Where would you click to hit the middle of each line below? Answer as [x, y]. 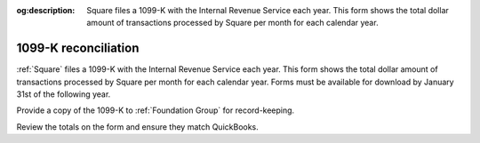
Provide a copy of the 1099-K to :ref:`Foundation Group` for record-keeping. [156, 110]
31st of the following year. [64, 94]
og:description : [46, 10]
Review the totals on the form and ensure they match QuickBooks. [138, 127]
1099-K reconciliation [78, 48]
